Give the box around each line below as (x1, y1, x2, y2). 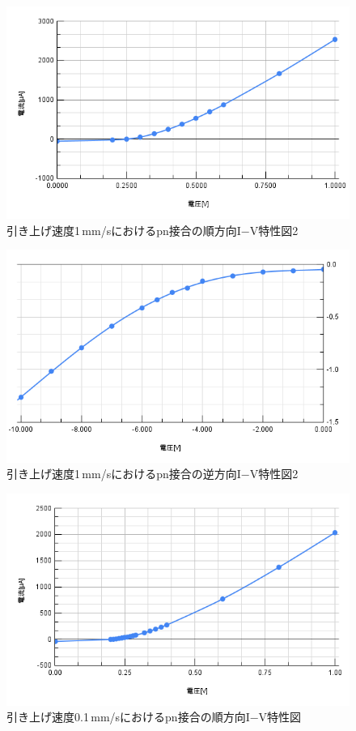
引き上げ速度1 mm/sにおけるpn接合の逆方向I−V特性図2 (6, 465, 299, 482)
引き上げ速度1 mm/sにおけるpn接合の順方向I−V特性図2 (6, 221, 299, 238)
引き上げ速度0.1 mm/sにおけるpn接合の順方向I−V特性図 (6, 708, 302, 725)
